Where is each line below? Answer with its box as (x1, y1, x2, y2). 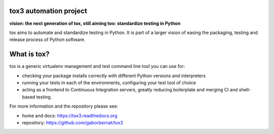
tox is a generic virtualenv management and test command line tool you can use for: (9, 63, 185, 70)
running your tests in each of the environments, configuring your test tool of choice (22, 79, 196, 86)
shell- (238, 87, 251, 93)
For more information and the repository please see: (9, 103, 119, 109)
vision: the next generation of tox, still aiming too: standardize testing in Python (9, 20, 181, 26)
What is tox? (9, 50, 50, 58)
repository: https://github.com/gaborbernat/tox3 (22, 119, 123, 125)
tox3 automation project (9, 7, 87, 15)
